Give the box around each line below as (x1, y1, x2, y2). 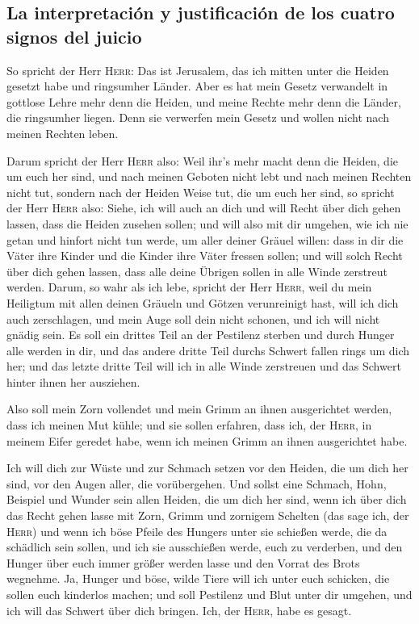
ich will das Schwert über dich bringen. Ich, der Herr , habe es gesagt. (6, 601, 352, 618)
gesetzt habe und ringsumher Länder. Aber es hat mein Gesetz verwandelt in (6, 77, 388, 94)
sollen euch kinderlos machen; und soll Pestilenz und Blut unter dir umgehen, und (6, 586, 413, 602)
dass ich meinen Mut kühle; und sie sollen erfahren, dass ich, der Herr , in (6, 417, 372, 433)
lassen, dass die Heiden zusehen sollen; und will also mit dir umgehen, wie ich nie (6, 215, 409, 232)
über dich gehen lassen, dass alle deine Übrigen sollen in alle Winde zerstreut (6, 262, 388, 279)
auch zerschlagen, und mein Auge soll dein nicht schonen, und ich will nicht (6, 310, 380, 327)
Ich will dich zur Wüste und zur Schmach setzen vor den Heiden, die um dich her (6, 459, 409, 476)
